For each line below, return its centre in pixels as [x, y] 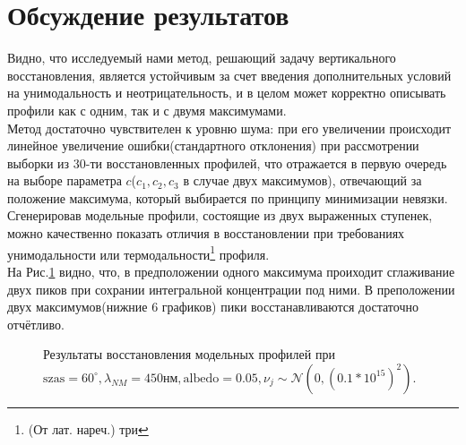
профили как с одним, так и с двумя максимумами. [147, 110]
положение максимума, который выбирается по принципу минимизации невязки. [228, 197]
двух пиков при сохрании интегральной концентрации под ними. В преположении [231, 289]
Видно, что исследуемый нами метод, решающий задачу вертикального [202, 58]
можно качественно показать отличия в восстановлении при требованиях [206, 233]
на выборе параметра [65, 180]
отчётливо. [36, 324]
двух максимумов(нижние [78, 307]
